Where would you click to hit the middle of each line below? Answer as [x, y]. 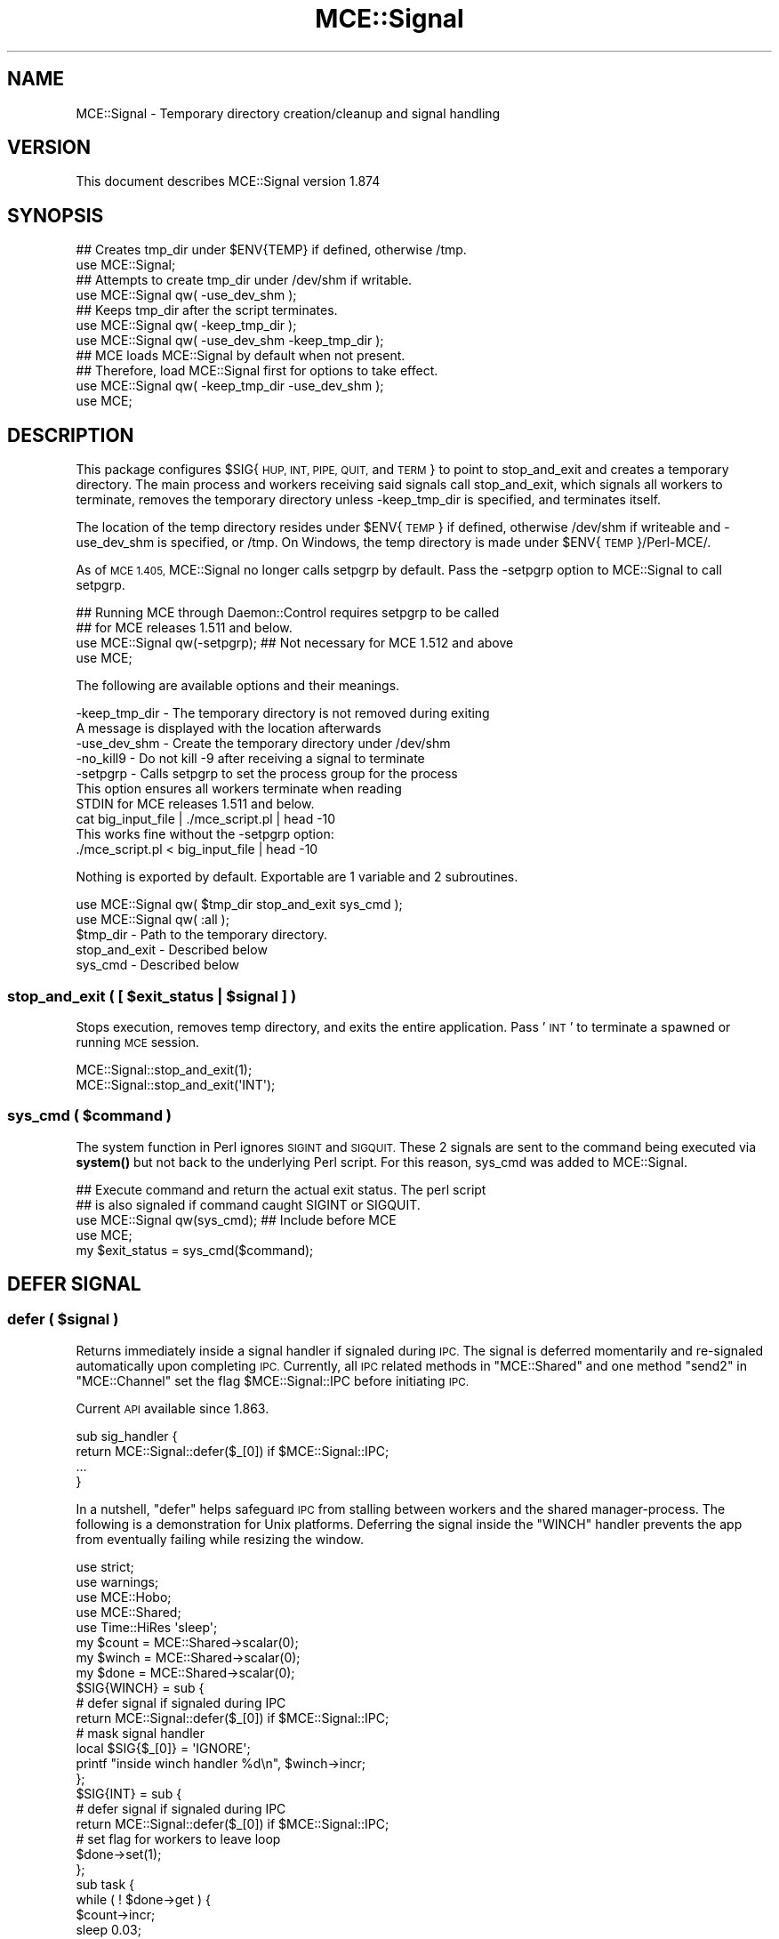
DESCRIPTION [71, 435]
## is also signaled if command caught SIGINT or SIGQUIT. [248, 1204]
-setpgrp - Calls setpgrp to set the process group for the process [267, 774]
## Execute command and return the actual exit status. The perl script [281, 1189]
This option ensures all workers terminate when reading [239, 789]
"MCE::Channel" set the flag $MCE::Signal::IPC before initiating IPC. [273, 1380]
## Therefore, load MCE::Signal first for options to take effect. [257, 371]
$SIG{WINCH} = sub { [140, 1687]
